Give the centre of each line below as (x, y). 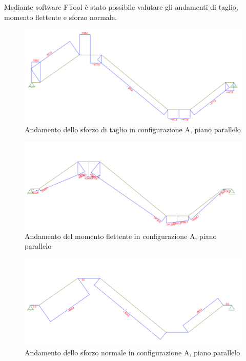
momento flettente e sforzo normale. (60, 17)
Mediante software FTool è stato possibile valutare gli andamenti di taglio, (121, 7)
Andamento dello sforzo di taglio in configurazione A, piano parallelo (133, 129)
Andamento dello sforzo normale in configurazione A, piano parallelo (132, 352)
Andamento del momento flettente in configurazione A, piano (121, 236)
